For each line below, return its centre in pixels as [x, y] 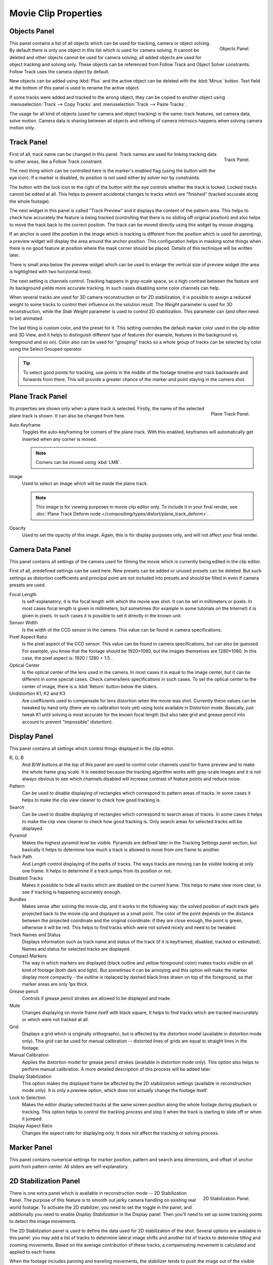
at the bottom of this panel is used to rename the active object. [75, 88]
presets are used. [28, 585]
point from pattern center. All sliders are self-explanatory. [69, 1166]
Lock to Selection [28, 1098]
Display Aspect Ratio [31, 1126]
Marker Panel [31, 1147]
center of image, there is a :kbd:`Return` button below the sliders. [90, 686]
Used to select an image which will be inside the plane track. [85, 484]
